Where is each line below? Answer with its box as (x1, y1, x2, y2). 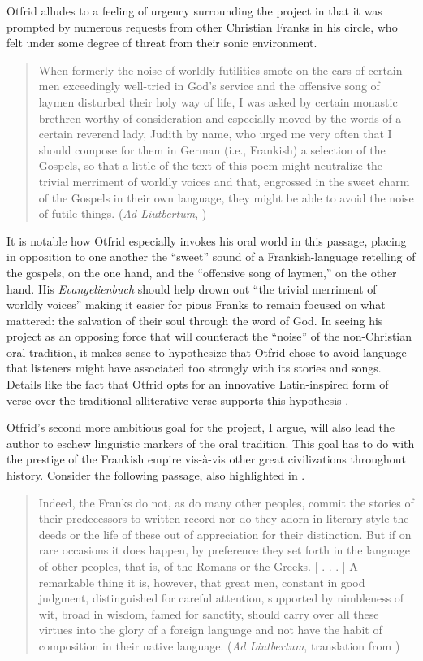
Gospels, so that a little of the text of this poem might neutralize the (38, 157, 382, 174)
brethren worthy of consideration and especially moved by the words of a (38, 109, 402, 126)
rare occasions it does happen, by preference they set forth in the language (38, 541, 410, 559)
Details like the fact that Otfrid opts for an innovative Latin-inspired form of (6, 376, 389, 393)
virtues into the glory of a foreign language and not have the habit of (38, 621, 382, 638)
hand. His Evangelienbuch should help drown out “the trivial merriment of (6, 280, 377, 297)
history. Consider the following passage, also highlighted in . (6, 467, 305, 484)
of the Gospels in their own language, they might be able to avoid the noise (38, 189, 414, 206)
